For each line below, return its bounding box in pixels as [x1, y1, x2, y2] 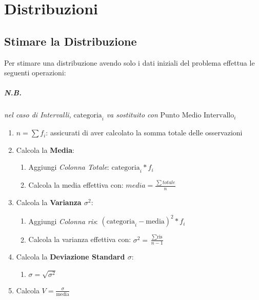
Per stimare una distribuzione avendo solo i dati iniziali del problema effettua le [4, 57, 255, 68]
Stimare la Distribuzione [4, 33, 137, 49]
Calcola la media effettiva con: [28, 179, 124, 190]
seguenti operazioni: [4, 67, 66, 78]
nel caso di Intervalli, [4, 109, 71, 120]
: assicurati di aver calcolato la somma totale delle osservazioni [46, 127, 243, 138]
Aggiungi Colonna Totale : [28, 162, 109, 172]
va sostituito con [106, 109, 158, 120]
